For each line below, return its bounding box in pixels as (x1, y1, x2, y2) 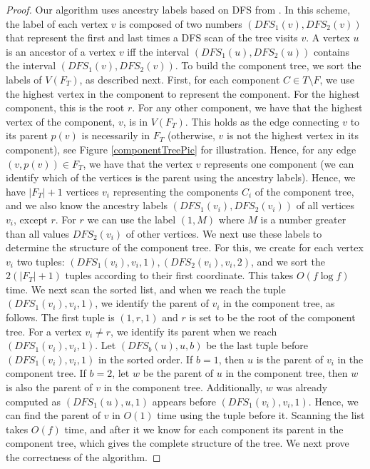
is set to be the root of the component (189, 310, 356, 325)
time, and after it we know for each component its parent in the (64, 421, 344, 436)
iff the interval (127, 44, 190, 59)
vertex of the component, (6, 114, 115, 128)
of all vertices (296, 198, 355, 213)
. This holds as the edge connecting (185, 114, 339, 128)
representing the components (113, 183, 239, 198)
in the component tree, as (223, 296, 335, 311)
